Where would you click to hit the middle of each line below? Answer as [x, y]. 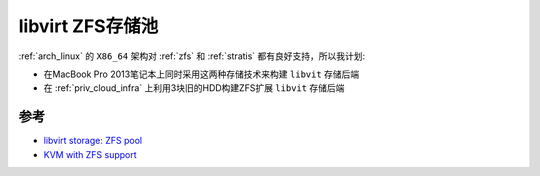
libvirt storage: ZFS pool [93, 141]
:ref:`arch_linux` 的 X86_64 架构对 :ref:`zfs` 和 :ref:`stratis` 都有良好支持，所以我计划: [192, 56]
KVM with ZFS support [90, 154]
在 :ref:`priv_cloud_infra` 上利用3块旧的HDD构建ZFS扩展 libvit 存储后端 [194, 88]
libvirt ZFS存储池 [88, 26]
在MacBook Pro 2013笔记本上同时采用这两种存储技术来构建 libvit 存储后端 [201, 74]
